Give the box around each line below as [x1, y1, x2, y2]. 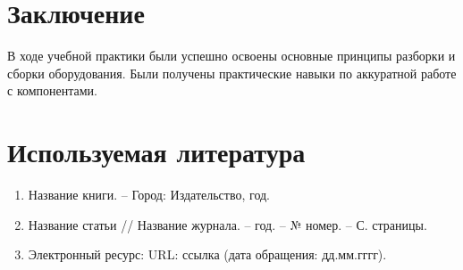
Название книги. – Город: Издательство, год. [28, 185, 270, 204]
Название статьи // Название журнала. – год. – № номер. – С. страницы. [28, 215, 427, 233]
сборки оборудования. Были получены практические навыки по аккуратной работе [7, 63, 457, 82]
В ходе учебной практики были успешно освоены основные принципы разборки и [7, 46, 456, 65]
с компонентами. [7, 81, 97, 100]
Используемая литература [7, 134, 306, 170]
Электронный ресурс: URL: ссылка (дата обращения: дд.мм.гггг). [28, 245, 387, 264]
